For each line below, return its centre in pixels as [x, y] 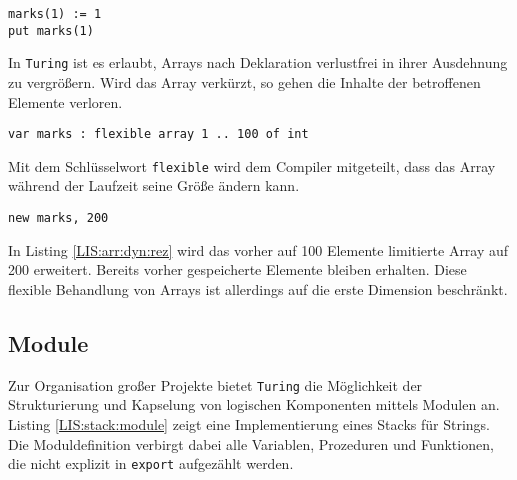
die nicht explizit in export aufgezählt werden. [151, 463]
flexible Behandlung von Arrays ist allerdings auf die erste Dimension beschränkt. [258, 288]
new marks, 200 [58, 218]
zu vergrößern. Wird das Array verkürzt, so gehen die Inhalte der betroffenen [244, 81]
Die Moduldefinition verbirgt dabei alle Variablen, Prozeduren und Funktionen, [251, 443]
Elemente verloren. [65, 101]
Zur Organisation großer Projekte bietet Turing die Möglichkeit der [215, 384]
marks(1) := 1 [55, 14]
